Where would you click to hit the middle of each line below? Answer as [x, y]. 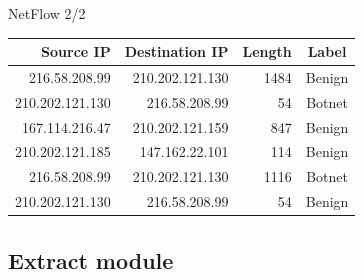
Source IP [76, 51]
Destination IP [176, 51]
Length [267, 51]
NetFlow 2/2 [47, 13]
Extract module [91, 259]
